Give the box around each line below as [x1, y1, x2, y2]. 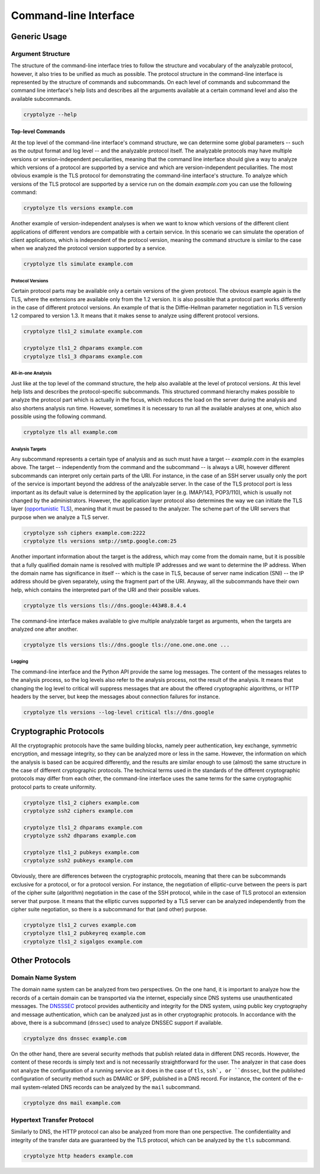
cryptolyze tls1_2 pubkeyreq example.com [23, 930, 146, 937]
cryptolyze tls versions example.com [23, 205, 133, 212]
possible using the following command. [11, 413, 107, 420]
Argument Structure [11, 49, 71, 58]
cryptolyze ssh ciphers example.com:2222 [23, 529, 146, 536]
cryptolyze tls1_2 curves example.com [23, 921, 136, 928]
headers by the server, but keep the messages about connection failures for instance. [11, 693, 220, 700]
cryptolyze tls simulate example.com [23, 261, 133, 267]
